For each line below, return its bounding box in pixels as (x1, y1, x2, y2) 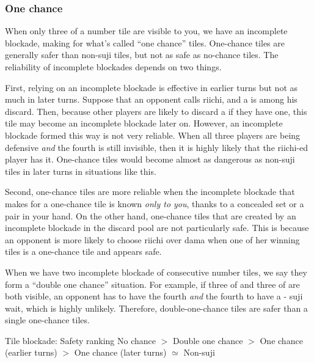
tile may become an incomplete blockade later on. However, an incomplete (5, 117, 283, 130)
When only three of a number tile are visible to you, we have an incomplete (5, 24, 288, 37)
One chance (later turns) (74, 346, 167, 359)
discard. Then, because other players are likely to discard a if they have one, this (5, 105, 307, 117)
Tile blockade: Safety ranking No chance (5, 334, 156, 346)
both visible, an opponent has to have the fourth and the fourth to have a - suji (5, 290, 303, 302)
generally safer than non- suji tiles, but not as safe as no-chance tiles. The (5, 48, 279, 61)
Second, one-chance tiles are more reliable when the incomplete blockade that (5, 185, 295, 198)
